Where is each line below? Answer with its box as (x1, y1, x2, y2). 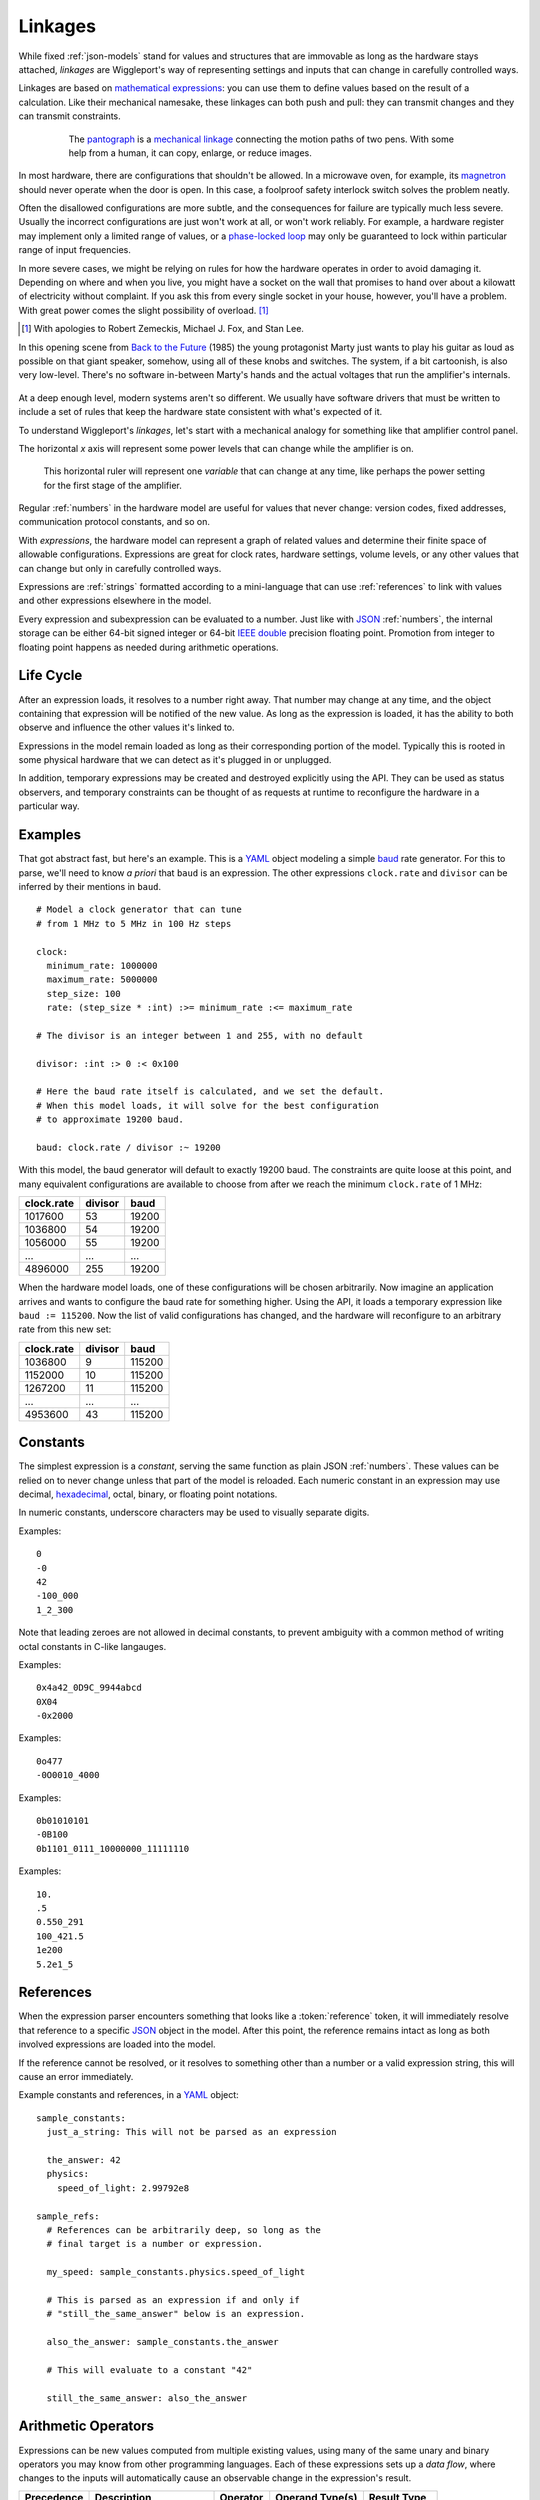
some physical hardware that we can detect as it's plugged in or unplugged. (18, 754, 332, 766)
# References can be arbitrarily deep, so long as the (46, 2224, 322, 2235)
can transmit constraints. (18, 110, 122, 122)
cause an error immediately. (18, 2071, 134, 2083)
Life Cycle (18, 667, 83, 684)
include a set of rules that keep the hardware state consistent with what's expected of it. (18, 406, 383, 418)
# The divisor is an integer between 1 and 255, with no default (36, 1030, 364, 1041)
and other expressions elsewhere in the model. (18, 595, 212, 607)
